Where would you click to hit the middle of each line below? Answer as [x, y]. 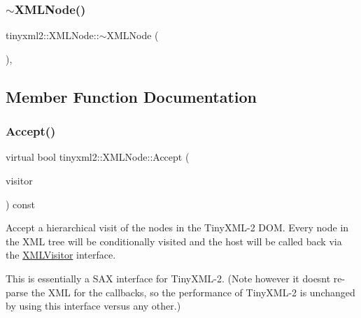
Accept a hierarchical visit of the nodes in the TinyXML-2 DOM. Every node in [177, 227]
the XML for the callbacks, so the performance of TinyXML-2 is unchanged [193, 292]
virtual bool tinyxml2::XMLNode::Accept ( [98, 157]
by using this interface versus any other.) [93, 306]
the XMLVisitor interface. [61, 255]
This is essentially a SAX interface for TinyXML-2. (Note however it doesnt [168, 278]
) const [21, 204]
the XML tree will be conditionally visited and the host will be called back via [174, 241]
